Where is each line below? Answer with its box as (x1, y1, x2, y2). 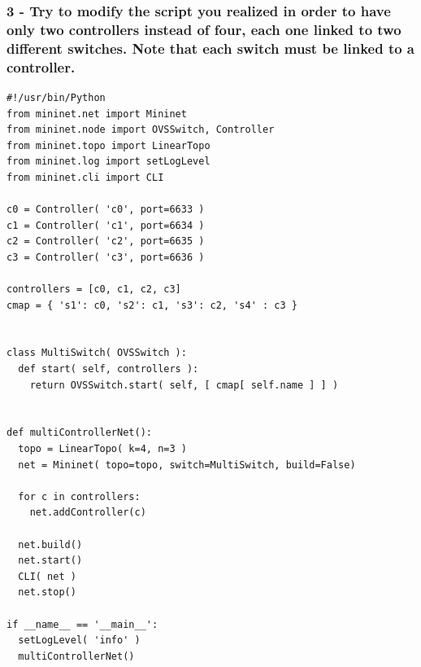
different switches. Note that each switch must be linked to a (7, 37, 415, 58)
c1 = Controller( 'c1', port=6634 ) (7, 219, 205, 231)
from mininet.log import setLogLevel (7, 156, 210, 168)
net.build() (18, 538, 83, 551)
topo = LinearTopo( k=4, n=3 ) (18, 443, 187, 455)
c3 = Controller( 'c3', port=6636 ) (7, 251, 205, 263)
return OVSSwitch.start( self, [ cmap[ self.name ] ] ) (29, 379, 339, 391)
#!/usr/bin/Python (7, 91, 106, 103)
